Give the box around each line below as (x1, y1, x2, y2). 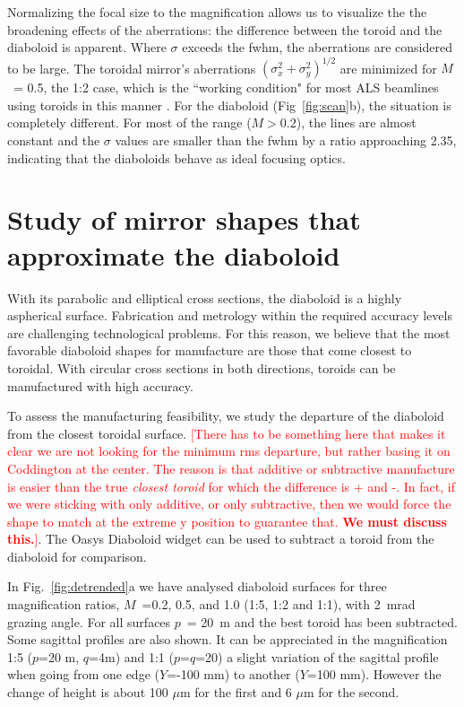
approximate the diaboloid (7, 236, 340, 273)
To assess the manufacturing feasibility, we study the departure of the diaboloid (7, 406, 444, 425)
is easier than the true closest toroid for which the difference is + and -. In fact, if (7, 476, 455, 495)
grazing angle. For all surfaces (7, 612, 171, 631)
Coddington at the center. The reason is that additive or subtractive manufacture (7, 458, 455, 477)
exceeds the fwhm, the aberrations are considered (182, 38, 452, 57)
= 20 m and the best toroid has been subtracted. (186, 612, 458, 631)
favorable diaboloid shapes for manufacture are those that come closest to (7, 341, 412, 360)
